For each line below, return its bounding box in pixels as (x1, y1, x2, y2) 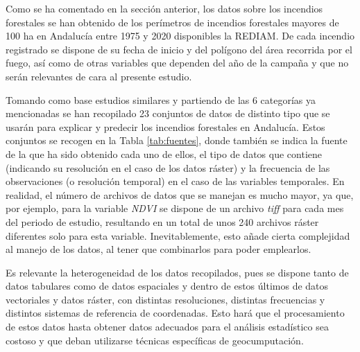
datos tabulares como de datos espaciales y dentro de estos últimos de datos (6, 279, 329, 293)
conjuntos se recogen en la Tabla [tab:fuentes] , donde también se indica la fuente (6, 133, 348, 148)
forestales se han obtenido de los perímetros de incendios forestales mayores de (6, 15, 339, 29)
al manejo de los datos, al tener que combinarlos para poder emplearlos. (6, 242, 311, 256)
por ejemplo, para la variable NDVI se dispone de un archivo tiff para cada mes (6, 201, 344, 215)
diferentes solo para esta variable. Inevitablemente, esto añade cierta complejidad (6, 228, 350, 243)
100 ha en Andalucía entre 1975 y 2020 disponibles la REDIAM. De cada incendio (6, 28, 355, 43)
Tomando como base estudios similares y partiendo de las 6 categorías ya (6, 92, 316, 107)
